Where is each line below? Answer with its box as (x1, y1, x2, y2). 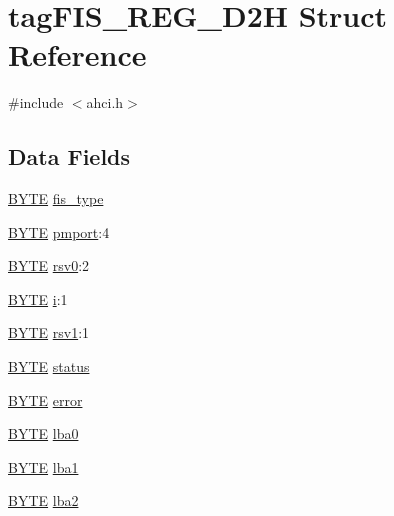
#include (8, 92, 64, 113)
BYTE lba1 (8, 456, 79, 477)
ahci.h (86, 92, 124, 113)
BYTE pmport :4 (8, 221, 110, 242)
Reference (8, 34, 147, 75)
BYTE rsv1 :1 (8, 322, 90, 343)
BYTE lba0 (8, 423, 79, 444)
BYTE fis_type (8, 188, 104, 209)
